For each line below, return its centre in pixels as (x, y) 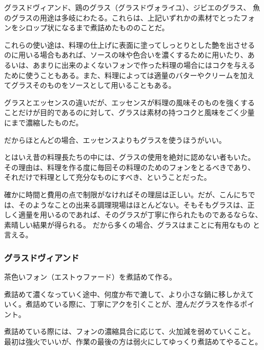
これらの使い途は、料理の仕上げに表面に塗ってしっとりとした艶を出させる (130, 44)
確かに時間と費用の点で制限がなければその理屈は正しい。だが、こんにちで (130, 194)
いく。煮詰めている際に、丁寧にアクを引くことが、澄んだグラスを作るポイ (129, 304)
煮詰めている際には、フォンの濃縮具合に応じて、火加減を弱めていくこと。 (130, 331)
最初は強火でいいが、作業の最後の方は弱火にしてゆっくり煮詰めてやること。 (133, 342)
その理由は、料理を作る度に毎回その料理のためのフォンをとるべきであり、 (130, 167)
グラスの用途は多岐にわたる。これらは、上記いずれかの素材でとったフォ (133, 17)
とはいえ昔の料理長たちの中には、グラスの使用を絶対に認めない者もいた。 (130, 157)
